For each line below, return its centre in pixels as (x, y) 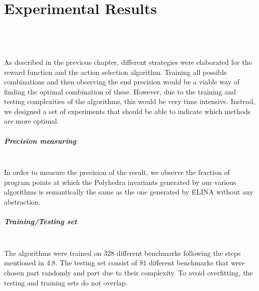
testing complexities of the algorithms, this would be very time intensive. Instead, (130, 101)
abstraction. (22, 202)
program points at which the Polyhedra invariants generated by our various (120, 182)
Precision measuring (40, 140)
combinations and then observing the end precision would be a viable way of (122, 82)
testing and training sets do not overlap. (66, 282)
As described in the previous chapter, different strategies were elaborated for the (128, 62)
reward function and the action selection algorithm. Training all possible (115, 72)
